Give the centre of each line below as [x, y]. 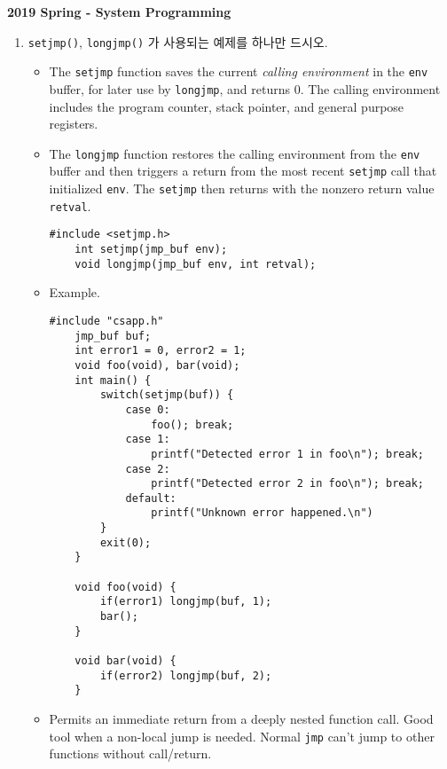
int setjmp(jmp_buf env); [151, 250]
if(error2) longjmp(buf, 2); [186, 675]
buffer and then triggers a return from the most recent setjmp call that [243, 171]
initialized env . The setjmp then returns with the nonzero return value [242, 188]
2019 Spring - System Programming [119, 12]
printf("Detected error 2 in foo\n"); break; [287, 484]
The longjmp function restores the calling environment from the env [235, 153]
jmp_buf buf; [113, 336]
